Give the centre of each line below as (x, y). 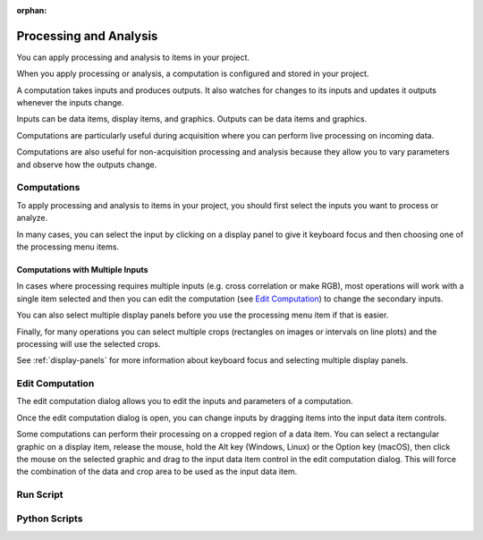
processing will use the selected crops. (89, 343)
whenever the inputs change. (70, 103)
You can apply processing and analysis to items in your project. (133, 57)
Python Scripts (50, 519)
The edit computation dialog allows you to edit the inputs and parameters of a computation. (185, 401)
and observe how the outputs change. (87, 165)
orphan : (32, 10)
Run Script (40, 494)
